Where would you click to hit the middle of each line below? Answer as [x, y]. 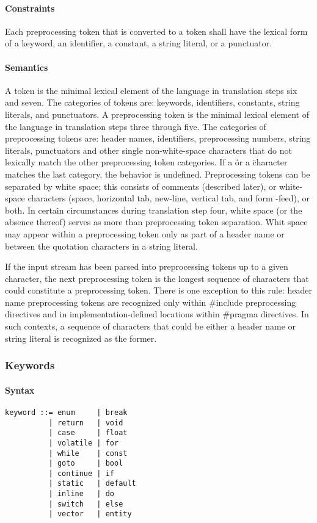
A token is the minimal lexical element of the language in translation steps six [151, 90]
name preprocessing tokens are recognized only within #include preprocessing [151, 302]
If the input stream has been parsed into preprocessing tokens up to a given [147, 266]
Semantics [27, 67]
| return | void [86, 423]
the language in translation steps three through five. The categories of [136, 126]
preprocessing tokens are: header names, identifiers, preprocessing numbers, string [158, 138]
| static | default [92, 484]
